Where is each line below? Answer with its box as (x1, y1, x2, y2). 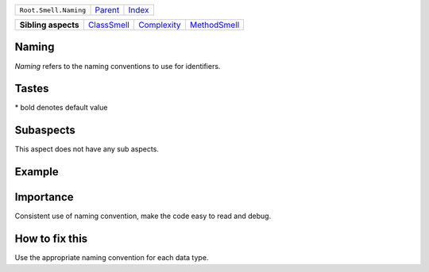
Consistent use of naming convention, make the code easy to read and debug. (14, 211, 272, 221)
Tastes (14, 82, 49, 95)
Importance (14, 190, 75, 204)
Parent (95, 5, 120, 15)
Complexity (137, 20, 181, 30)
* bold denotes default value (14, 103, 108, 113)
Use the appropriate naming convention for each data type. (14, 253, 209, 262)
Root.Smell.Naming (19, 6, 87, 14)
